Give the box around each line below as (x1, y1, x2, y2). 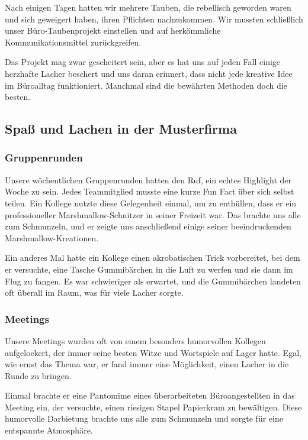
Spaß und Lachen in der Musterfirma (5, 119, 237, 138)
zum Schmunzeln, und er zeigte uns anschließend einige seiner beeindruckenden (5, 220, 291, 232)
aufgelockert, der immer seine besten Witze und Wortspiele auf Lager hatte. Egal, (5, 346, 301, 358)
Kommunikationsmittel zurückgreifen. (5, 35, 142, 48)
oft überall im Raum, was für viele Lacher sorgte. (5, 286, 184, 299)
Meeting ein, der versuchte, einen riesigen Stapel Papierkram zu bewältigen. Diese (5, 400, 302, 413)
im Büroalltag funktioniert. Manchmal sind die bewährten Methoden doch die (5, 79, 287, 91)
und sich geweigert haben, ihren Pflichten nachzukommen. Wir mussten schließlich (5, 12, 303, 25)
